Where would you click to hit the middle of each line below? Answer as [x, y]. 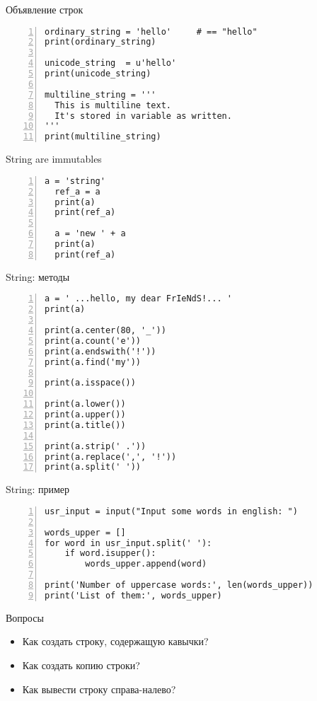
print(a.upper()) [85, 415]
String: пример [38, 489]
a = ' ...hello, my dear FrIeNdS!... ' [138, 299]
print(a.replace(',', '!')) [111, 457]
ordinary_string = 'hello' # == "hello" [151, 31]
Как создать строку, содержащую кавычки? [115, 641]
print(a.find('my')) [93, 362]
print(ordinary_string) [100, 42]
